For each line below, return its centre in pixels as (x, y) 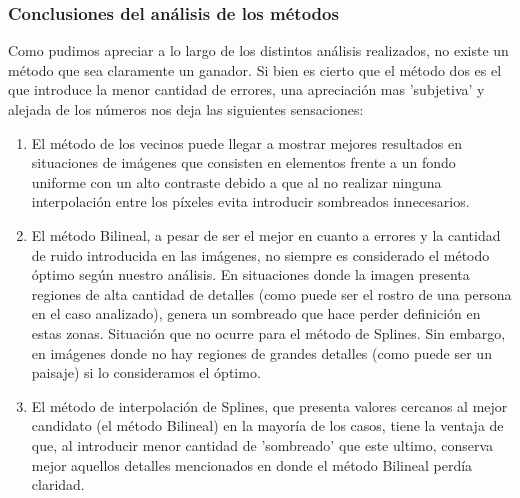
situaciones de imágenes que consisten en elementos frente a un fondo (243, 162)
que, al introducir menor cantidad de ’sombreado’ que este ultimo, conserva (262, 444)
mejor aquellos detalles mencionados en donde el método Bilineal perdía (252, 464)
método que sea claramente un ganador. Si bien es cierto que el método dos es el (255, 69)
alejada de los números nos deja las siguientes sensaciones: (186, 109)
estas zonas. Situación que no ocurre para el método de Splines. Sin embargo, (268, 332)
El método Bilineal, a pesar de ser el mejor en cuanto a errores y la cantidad (266, 234)
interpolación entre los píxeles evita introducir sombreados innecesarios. (250, 201)
